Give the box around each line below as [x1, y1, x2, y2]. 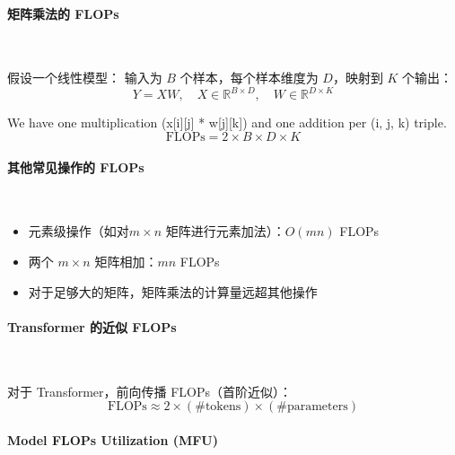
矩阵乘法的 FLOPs [7, 4, 119, 22]
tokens [205, 400, 241, 414]
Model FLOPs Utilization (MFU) [7, 430, 219, 449]
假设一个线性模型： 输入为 [7, 68, 162, 87]
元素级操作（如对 [28, 222, 129, 241]
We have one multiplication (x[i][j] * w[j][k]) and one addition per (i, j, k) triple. [7, 113, 447, 132]
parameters [286, 400, 348, 414]
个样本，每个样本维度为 [179, 68, 319, 87]
